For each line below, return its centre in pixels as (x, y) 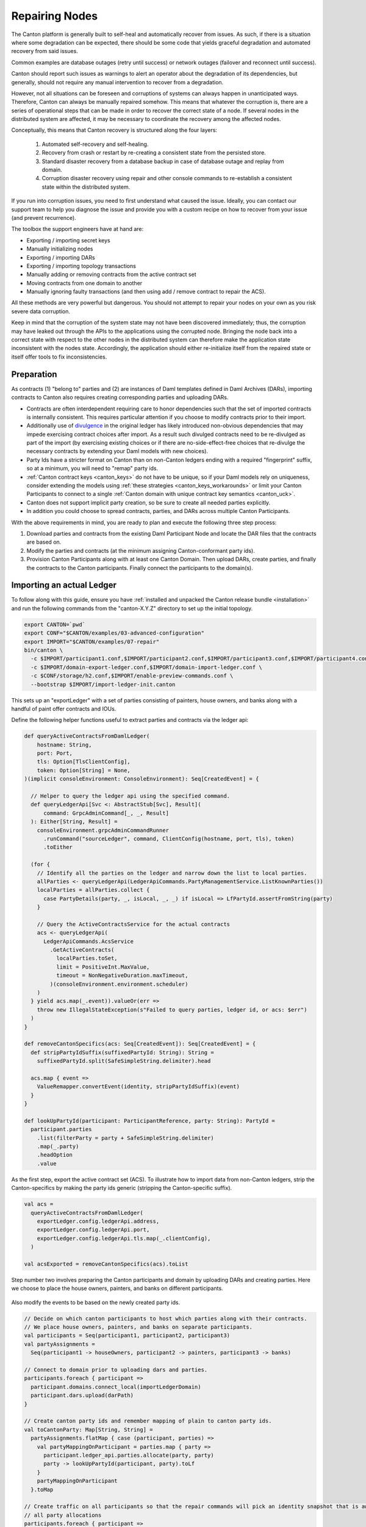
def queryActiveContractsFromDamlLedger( (87, 736)
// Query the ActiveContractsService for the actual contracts (134, 924)
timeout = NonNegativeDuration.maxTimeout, (122, 975)
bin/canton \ (44, 650)
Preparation (34, 374)
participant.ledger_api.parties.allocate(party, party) (129, 1455)
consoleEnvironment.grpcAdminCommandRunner (103, 830)
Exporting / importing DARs (61, 257)
